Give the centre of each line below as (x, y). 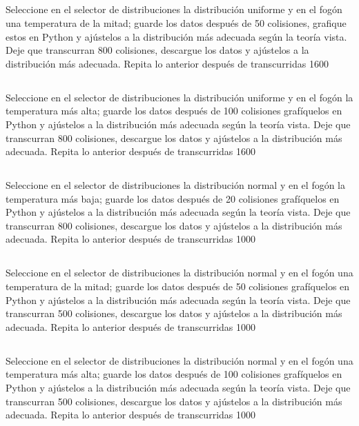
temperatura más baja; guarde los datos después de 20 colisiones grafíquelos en (173, 198)
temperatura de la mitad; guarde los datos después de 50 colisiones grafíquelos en (178, 286)
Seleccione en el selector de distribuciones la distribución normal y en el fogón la (175, 185)
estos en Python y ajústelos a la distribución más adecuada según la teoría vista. (176, 36)
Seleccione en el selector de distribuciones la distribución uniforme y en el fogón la (179, 97)
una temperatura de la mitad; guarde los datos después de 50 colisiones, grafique (176, 22)
